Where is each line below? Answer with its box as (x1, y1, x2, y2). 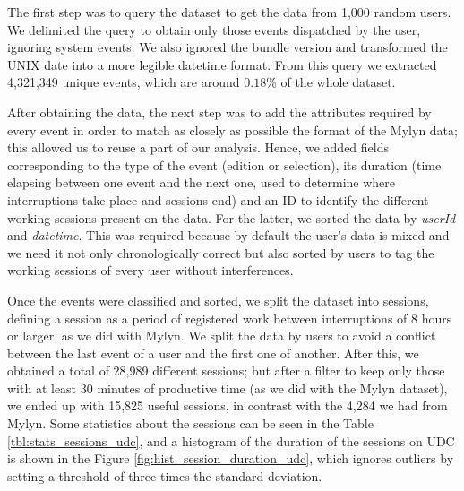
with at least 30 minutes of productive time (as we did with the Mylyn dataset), (7, 378, 448, 397)
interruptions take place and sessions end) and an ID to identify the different (7, 190, 429, 209)
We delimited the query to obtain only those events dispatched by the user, (7, 20, 421, 39)
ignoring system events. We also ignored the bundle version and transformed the (7, 38, 448, 56)
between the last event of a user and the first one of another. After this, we (7, 343, 419, 362)
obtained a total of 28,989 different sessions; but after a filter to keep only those (7, 361, 445, 380)
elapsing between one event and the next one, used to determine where (7, 173, 396, 192)
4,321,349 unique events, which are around (7, 73, 240, 91)
